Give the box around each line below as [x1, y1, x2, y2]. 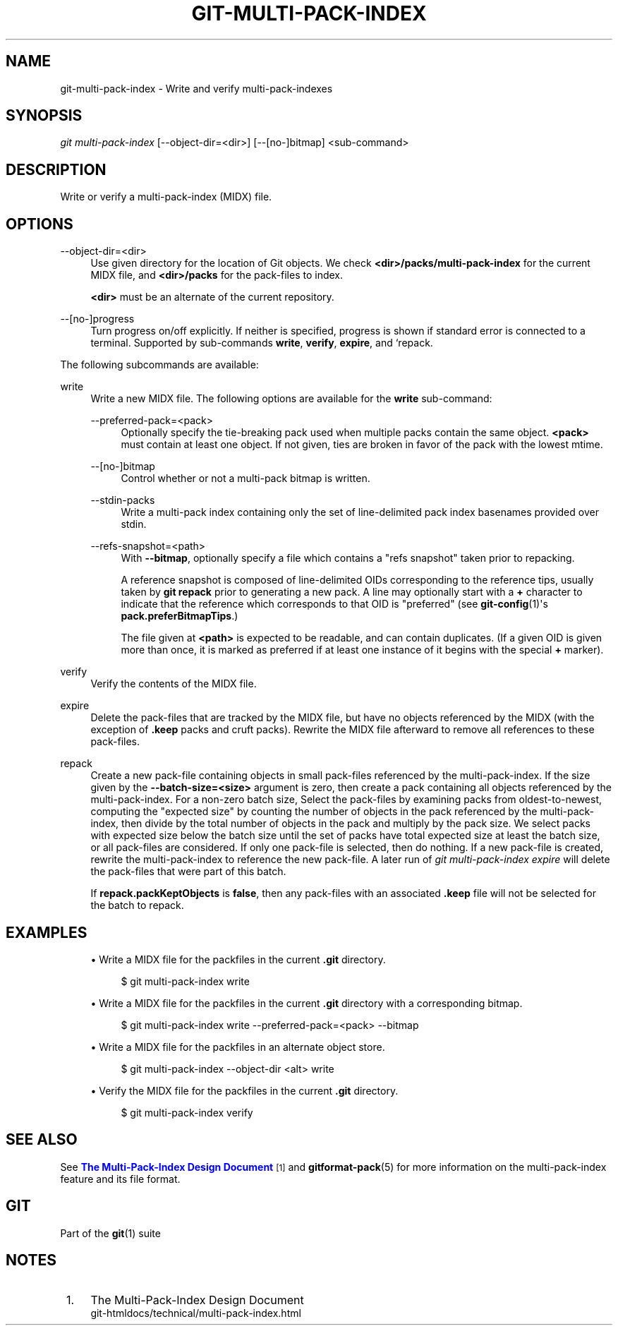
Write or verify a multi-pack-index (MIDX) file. [60, 191, 272, 203]
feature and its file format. [60, 1172, 181, 1185]
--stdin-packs [90, 494, 155, 507]
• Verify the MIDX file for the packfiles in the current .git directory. [90, 1084, 399, 1097]
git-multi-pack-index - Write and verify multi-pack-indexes [60, 82, 333, 95]
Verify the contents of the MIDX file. [90, 677, 257, 690]
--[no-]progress [60, 313, 135, 325]
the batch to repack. [90, 899, 184, 912]
